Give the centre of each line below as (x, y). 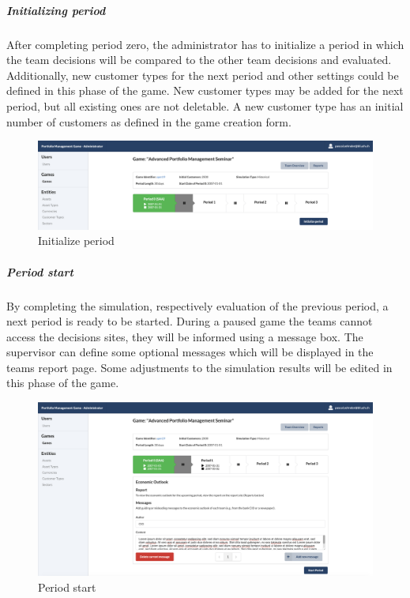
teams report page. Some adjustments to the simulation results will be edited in (199, 367)
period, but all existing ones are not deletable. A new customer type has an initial (205, 105)
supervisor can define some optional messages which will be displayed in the (190, 352)
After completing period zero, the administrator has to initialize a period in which (205, 44)
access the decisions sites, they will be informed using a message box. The (185, 336)
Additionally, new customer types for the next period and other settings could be (203, 75)
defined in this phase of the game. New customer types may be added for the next (205, 90)
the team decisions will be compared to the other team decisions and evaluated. (199, 60)
